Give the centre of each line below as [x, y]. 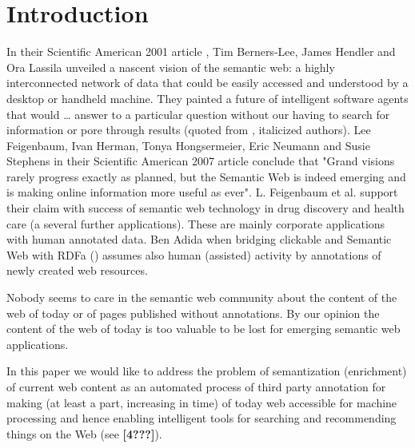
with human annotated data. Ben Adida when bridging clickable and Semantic [199, 239]
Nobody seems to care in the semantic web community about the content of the [202, 297]
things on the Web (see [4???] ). [84, 433]
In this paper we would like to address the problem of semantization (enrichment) [207, 371]
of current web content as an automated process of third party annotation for [196, 387]
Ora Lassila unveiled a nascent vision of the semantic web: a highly [171, 67]
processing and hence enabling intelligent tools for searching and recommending [202, 418]
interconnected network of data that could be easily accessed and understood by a [207, 83]
